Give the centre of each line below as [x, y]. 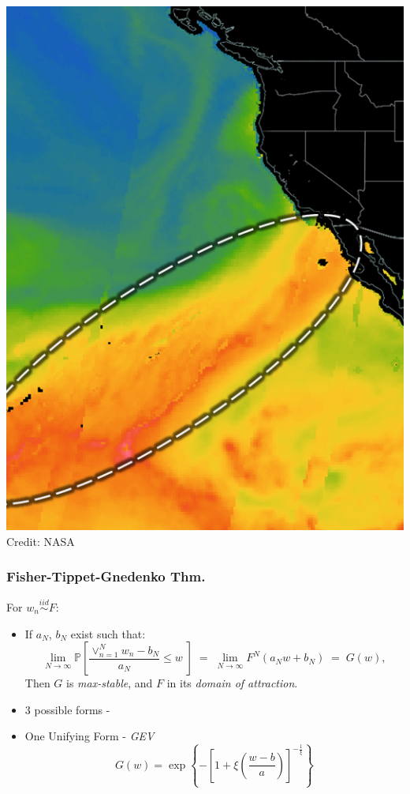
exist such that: [108, 633]
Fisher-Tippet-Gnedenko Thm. [106, 576]
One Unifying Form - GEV [89, 736]
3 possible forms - [67, 709]
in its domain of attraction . [232, 683]
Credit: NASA [41, 541]
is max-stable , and [110, 683]
